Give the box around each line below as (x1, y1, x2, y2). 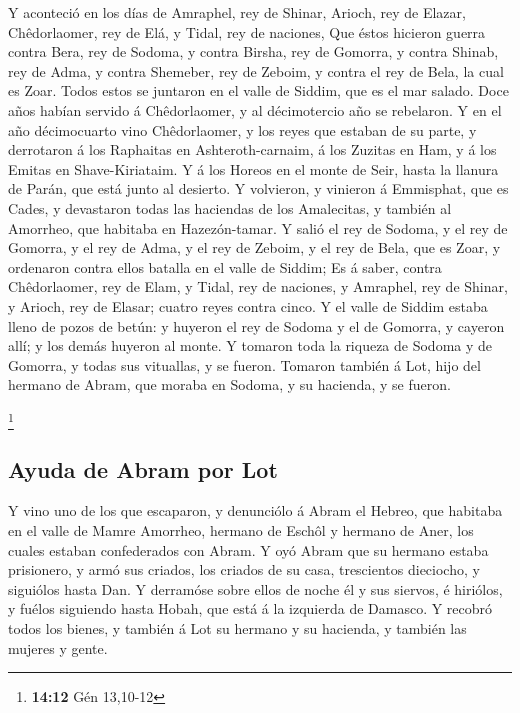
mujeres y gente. (8, 637, 108, 658)
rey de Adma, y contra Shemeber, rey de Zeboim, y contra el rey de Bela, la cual (8, 60, 504, 81)
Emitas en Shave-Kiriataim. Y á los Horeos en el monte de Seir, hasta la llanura (8, 158, 499, 179)
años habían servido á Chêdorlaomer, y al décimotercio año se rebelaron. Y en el (8, 99, 502, 120)
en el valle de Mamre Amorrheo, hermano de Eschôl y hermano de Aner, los (8, 520, 474, 540)
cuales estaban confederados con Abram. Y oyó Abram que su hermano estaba (8, 539, 489, 560)
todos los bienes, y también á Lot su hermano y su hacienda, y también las (8, 617, 467, 638)
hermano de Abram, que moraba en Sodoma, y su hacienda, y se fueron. (8, 374, 451, 395)
